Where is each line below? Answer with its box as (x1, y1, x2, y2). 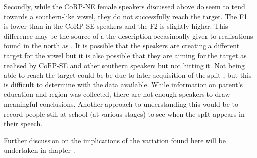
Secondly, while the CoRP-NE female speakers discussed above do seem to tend (4, 1, 245, 11)
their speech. (4, 118, 43, 129)
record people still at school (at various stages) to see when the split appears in (4, 108, 245, 119)
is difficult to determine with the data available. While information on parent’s (4, 79, 243, 89)
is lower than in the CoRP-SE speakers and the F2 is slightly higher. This (4, 21, 228, 31)
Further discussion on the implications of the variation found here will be (4, 135, 226, 145)
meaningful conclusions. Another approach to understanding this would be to (4, 98, 238, 109)
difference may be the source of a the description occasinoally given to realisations (4, 30, 253, 41)
